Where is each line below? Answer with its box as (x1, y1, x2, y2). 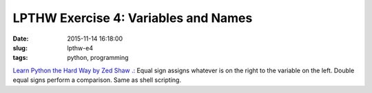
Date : (12, 34, 29, 43)
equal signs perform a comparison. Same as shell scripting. (12, 76, 182, 84)
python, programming (67, 54, 129, 62)
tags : (12, 54, 28, 62)
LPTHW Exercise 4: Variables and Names (12, 10, 253, 25)
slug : (12, 43, 28, 52)
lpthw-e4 (67, 43, 93, 52)
